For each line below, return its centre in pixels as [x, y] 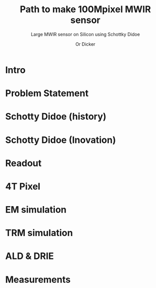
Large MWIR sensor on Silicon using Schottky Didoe [85, 34]
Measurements [38, 280]
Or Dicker [85, 44]
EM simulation [36, 210]
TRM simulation [39, 233]
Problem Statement [47, 93]
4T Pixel [23, 186]
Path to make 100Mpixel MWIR [85, 9]
